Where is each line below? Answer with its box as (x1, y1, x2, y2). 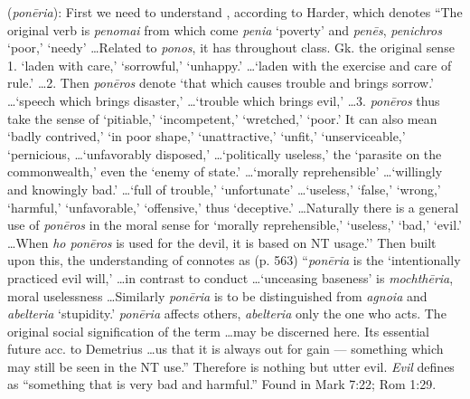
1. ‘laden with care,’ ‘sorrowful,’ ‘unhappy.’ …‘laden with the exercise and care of (7, 55, 452, 74)
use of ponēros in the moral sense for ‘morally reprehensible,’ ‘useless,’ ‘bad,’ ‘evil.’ (7, 215, 462, 234)
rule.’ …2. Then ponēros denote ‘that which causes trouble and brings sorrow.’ (7, 73, 434, 92)
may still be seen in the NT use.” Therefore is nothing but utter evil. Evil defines (7, 356, 455, 375)
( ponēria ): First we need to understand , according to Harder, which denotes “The (7, 3, 463, 21)
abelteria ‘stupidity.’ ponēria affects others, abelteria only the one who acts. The (7, 304, 446, 323)
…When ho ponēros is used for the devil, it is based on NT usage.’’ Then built (7, 233, 437, 252)
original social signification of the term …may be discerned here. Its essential (7, 321, 429, 340)
